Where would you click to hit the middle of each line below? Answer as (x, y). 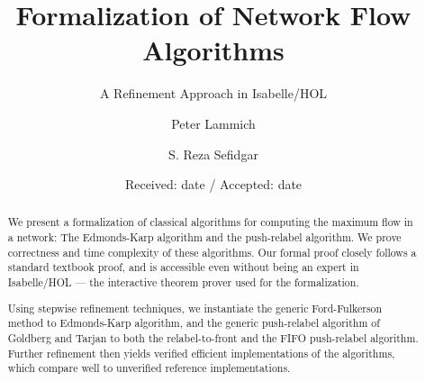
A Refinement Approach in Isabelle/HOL (213, 93)
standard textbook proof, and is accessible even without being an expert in (183, 267)
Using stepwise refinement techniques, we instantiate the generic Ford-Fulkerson (195, 308)
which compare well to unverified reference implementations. (149, 368)
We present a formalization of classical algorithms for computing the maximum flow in (210, 222)
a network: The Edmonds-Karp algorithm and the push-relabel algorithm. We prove (204, 237)
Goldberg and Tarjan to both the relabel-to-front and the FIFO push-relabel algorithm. (213, 337)
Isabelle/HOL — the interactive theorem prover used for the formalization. (183, 282)
